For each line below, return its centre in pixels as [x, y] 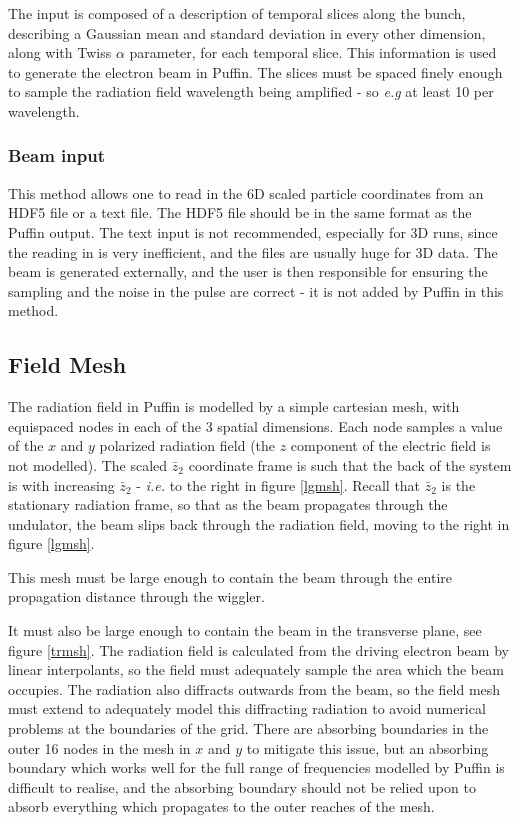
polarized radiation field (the [187, 445]
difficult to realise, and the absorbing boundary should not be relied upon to [242, 786]
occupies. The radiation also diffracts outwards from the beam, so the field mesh [254, 688]
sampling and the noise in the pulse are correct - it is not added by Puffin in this [256, 290]
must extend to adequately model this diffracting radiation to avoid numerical [247, 708]
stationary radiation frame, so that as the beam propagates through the [228, 504]
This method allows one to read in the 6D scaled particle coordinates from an [246, 192]
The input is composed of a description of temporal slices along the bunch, [237, 13]
